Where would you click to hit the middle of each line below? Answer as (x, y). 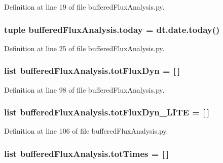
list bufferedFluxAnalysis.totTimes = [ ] (86, 153)
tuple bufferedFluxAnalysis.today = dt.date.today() (112, 29)
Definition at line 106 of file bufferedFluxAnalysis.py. (86, 131)
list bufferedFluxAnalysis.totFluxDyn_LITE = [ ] (107, 112)
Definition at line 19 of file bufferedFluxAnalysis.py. (84, 7)
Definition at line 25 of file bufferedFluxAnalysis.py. (84, 48)
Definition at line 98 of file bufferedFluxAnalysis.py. (84, 89)
